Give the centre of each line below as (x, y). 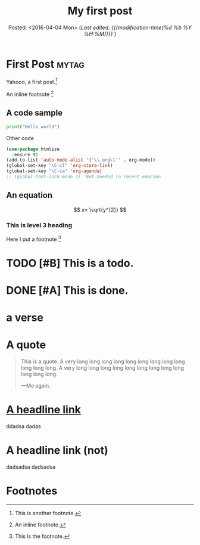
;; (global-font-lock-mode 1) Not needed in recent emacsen (84, 177)
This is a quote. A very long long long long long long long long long (103, 361)
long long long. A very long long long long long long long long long (102, 368)
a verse (25, 318)
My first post (100, 11)
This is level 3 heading (39, 225)
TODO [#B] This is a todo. (70, 263)
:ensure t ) (25, 154)
